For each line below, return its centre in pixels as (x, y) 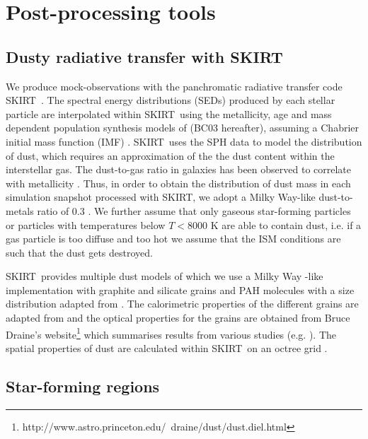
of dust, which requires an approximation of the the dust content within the (170, 155)
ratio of (53, 210)
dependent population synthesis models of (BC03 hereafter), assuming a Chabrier (183, 128)
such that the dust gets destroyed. (79, 252)
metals (20, 210)
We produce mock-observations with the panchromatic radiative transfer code (174, 86)
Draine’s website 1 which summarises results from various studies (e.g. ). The (171, 333)
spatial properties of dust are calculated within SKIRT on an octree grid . (167, 347)
